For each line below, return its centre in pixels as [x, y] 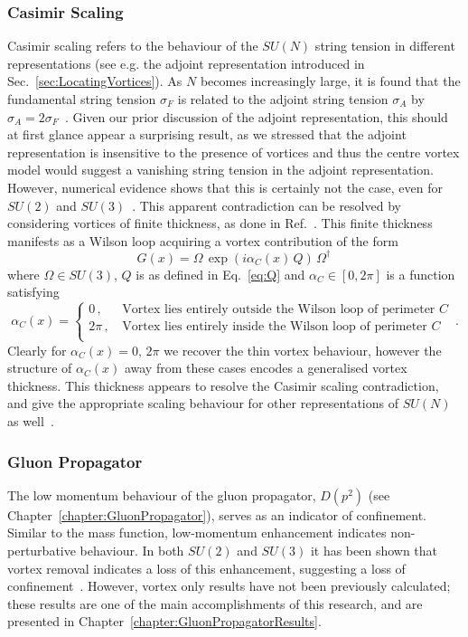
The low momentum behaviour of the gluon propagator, [162, 494]
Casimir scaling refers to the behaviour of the [133, 46]
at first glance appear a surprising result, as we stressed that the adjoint [207, 134]
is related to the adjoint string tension [283, 99]
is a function [421, 274]
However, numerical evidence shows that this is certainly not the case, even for [225, 187]
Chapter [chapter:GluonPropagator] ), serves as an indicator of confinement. [217, 514]
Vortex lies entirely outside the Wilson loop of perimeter [279, 310]
